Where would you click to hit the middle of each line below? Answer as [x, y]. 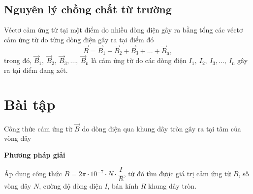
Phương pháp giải [35, 155]
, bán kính [123, 185]
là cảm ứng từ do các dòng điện [139, 60]
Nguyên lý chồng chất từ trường [88, 9]
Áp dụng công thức [33, 174]
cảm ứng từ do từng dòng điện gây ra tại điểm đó [79, 39]
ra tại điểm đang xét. [36, 70]
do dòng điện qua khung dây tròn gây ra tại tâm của [161, 128]
